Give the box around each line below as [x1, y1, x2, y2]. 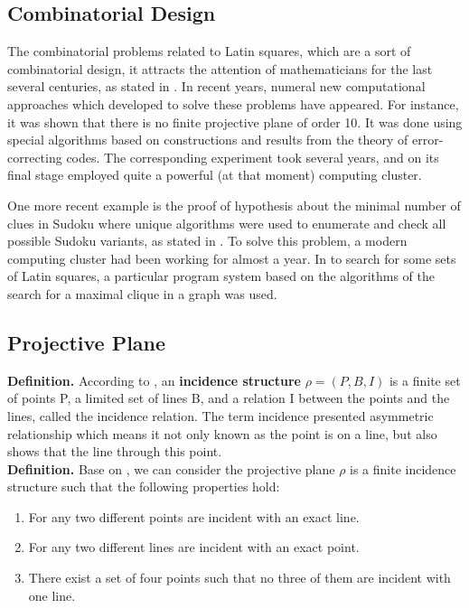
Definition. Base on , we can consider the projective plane [7, 459, 335, 478]
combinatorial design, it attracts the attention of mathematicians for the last [7, 59, 433, 78]
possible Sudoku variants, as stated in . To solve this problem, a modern [7, 231, 408, 250]
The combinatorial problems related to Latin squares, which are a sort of [7, 42, 411, 61]
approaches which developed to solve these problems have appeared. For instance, [7, 94, 459, 113]
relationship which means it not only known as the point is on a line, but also [7, 424, 437, 443]
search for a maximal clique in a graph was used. [7, 284, 277, 303]
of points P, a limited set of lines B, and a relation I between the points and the [7, 388, 450, 407]
